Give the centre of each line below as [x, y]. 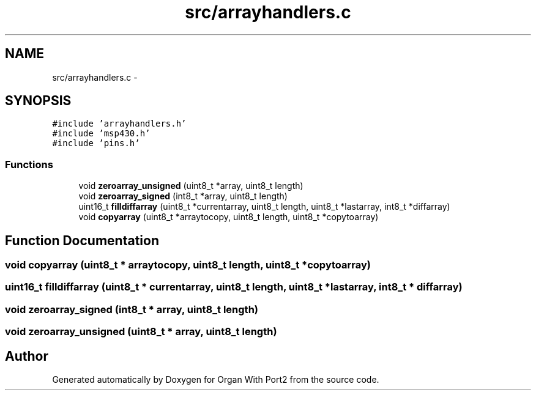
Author [27, 356]
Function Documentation [82, 240]
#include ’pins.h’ [96, 143]
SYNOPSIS [38, 101]
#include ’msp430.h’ [101, 134]
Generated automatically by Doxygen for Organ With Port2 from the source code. [216, 379]
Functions [29, 164]
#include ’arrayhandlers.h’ [119, 124]
